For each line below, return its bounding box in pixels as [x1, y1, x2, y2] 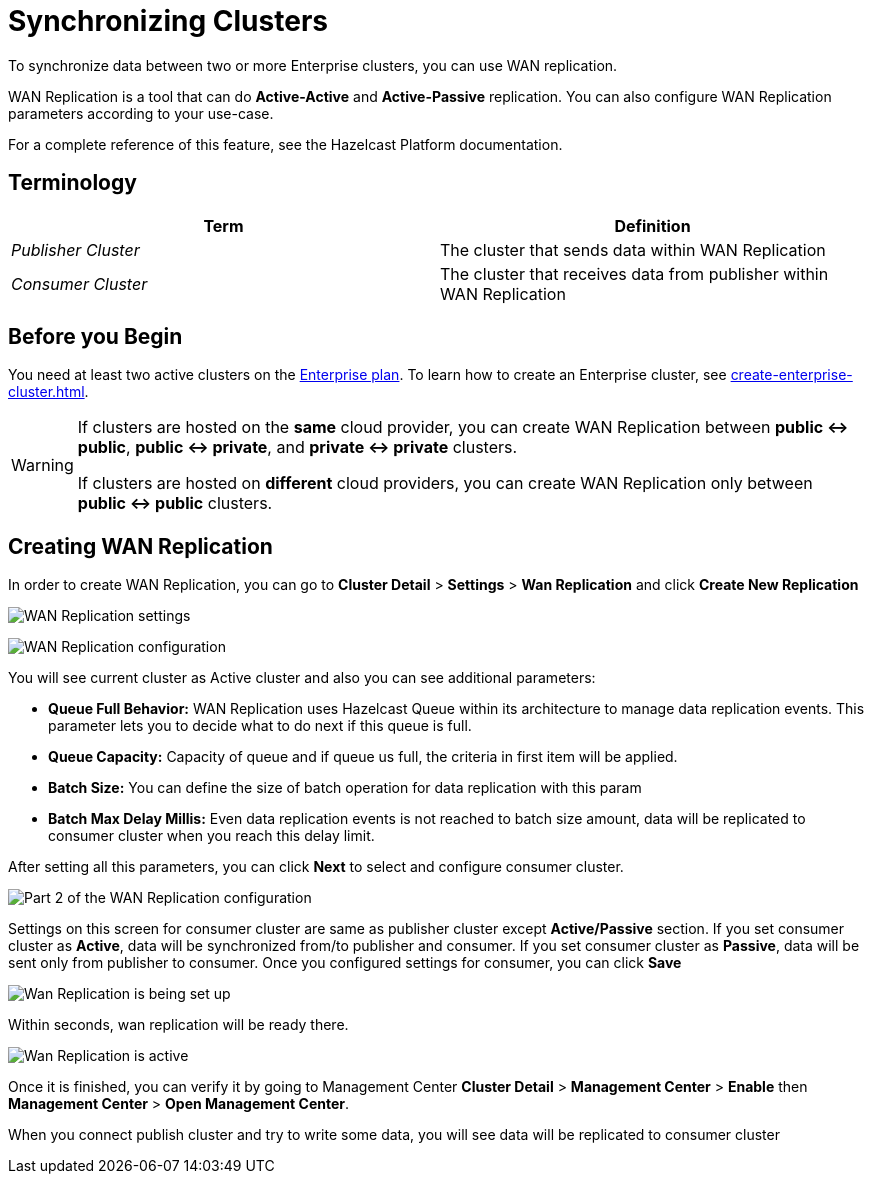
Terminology [8, 170, 137, 196]
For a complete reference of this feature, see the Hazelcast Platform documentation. [8, 135, 563, 153]
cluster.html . [8, 383, 89, 401]
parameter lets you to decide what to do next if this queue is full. [48, 717, 472, 735]
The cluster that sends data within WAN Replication [440, 239, 826, 260]
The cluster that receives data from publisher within [440, 263, 829, 284]
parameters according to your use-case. [8, 104, 274, 122]
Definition [614, 215, 691, 236]
